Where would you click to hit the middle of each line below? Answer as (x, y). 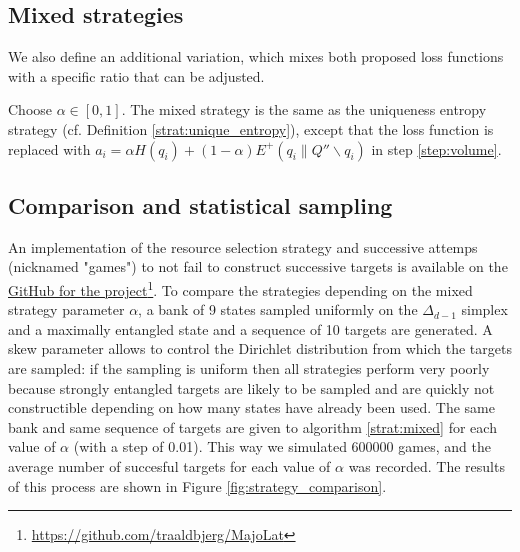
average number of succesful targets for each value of (169, 465)
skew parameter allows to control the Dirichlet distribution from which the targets (260, 348)
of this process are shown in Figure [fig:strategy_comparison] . (197, 485)
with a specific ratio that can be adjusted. (136, 75)
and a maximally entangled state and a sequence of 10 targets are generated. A (250, 328)
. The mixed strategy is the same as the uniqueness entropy (304, 109)
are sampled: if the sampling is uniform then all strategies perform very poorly (249, 368)
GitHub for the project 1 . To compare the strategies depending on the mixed (240, 288)
